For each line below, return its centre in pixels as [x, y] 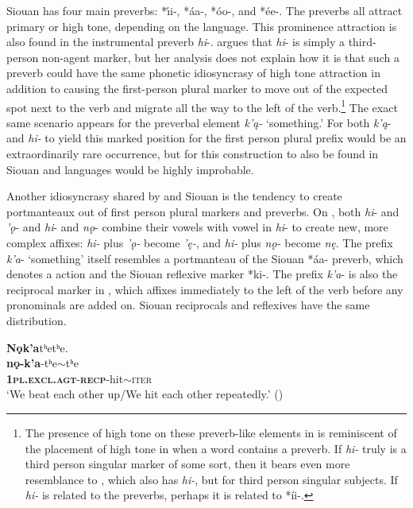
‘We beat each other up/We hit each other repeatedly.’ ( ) [145, 394]
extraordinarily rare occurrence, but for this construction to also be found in [193, 153]
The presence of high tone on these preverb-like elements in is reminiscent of [211, 432]
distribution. [37, 320]
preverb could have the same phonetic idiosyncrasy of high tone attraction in [193, 73]
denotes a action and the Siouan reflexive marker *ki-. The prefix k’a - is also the [202, 274]
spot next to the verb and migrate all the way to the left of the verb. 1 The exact [202, 106]
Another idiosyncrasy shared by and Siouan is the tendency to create [174, 196]
